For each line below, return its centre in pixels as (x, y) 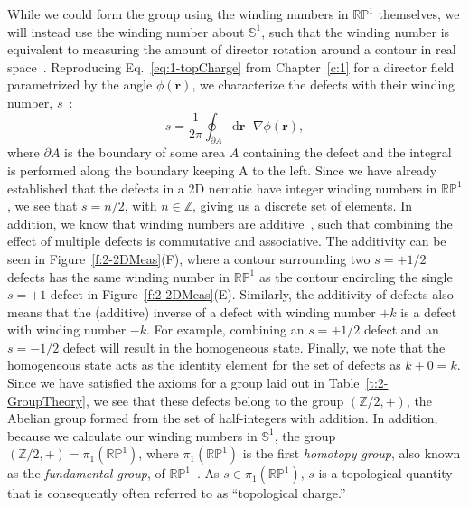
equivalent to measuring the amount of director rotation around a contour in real (232, 49)
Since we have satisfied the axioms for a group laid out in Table (183, 383)
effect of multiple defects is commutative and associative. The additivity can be (227, 241)
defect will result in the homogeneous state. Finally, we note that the (254, 347)
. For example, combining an (225, 329)
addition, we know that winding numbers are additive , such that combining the (230, 223)
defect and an (401, 329)
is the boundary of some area (145, 152)
